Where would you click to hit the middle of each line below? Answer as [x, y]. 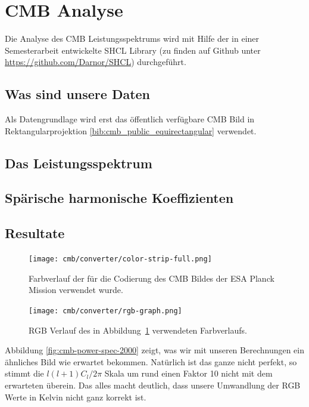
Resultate [35, 233]
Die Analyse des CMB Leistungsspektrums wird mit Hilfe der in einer [132, 38]
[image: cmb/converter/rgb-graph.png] [105, 311]
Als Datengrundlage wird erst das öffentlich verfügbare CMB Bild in [130, 119]
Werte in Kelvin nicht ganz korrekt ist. [76, 397]
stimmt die [24, 373]
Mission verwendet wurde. [76, 290]
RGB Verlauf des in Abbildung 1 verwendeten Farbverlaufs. [138, 330]
